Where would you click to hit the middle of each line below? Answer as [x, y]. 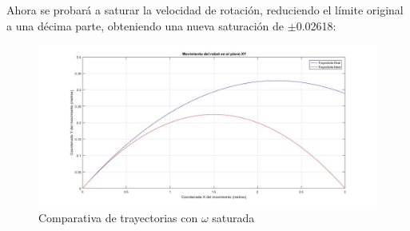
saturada [233, 217]
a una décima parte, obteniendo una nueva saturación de [145, 25]
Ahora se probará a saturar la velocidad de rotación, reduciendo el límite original [205, 10]
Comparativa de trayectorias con [118, 217]
